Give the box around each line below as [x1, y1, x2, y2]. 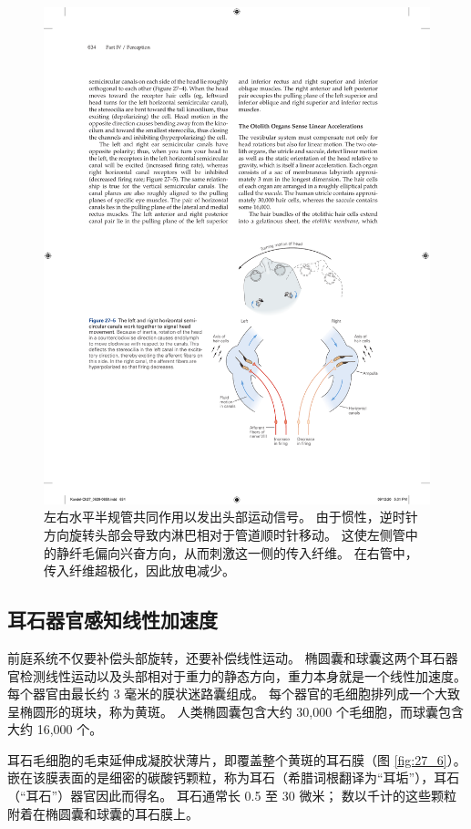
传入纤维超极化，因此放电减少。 [44, 561, 235, 580]
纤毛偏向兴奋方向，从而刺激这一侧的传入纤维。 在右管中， [68, 543, 418, 562]
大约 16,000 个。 [7, 720, 103, 739]
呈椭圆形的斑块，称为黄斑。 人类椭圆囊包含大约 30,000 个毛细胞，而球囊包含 [7, 701, 464, 720]
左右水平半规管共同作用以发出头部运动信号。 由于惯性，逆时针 [44, 507, 418, 526]
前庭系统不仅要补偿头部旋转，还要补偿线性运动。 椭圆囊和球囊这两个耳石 [7, 648, 445, 667]
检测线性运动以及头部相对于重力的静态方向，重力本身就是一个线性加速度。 [19, 666, 466, 685]
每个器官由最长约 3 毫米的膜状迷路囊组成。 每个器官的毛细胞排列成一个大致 [7, 684, 460, 703]
